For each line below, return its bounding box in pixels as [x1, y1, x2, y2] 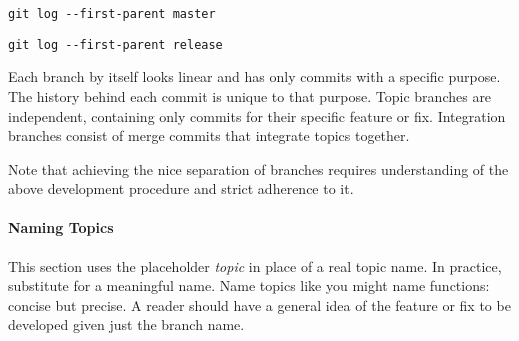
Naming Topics [8, 217, 114, 238]
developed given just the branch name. [8, 314, 245, 335]
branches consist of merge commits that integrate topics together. [8, 125, 410, 146]
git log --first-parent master [8, 7, 216, 21]
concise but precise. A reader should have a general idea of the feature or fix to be [8, 294, 511, 315]
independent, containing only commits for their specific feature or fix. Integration [8, 105, 506, 126]
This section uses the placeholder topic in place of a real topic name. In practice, [8, 255, 502, 276]
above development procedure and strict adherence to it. [8, 178, 354, 199]
